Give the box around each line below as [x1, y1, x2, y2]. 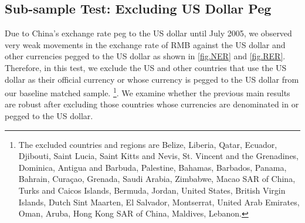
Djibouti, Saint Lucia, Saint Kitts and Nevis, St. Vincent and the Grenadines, [18, 150, 299, 162]
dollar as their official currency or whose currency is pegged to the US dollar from [5, 73, 299, 85]
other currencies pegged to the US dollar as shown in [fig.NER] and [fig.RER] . [5, 50, 286, 62]
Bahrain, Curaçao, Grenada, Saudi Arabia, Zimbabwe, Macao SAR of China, [18, 173, 296, 185]
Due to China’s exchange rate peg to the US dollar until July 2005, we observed [5, 27, 292, 39]
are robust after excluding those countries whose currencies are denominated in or [5, 98, 299, 110]
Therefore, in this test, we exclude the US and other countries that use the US [5, 61, 287, 73]
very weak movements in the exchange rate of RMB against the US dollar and [5, 38, 286, 50]
